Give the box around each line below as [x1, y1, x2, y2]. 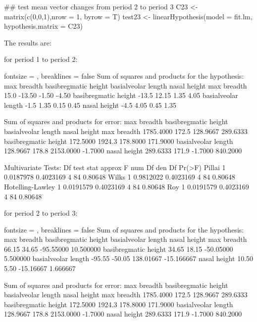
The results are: [4, 37, 51, 47]
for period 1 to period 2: [4, 54, 78, 64]
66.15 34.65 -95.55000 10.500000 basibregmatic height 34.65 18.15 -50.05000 [4, 243, 233, 254]
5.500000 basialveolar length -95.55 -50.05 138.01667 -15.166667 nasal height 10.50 [4, 253, 254, 264]
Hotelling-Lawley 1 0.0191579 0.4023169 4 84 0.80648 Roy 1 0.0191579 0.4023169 [4, 181, 249, 191]
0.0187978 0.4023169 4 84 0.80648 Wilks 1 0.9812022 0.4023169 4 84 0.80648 [4, 172, 235, 182]
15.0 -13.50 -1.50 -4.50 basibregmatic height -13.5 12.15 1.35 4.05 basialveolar [4, 90, 238, 100]
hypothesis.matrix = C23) [4, 21, 83, 31]
